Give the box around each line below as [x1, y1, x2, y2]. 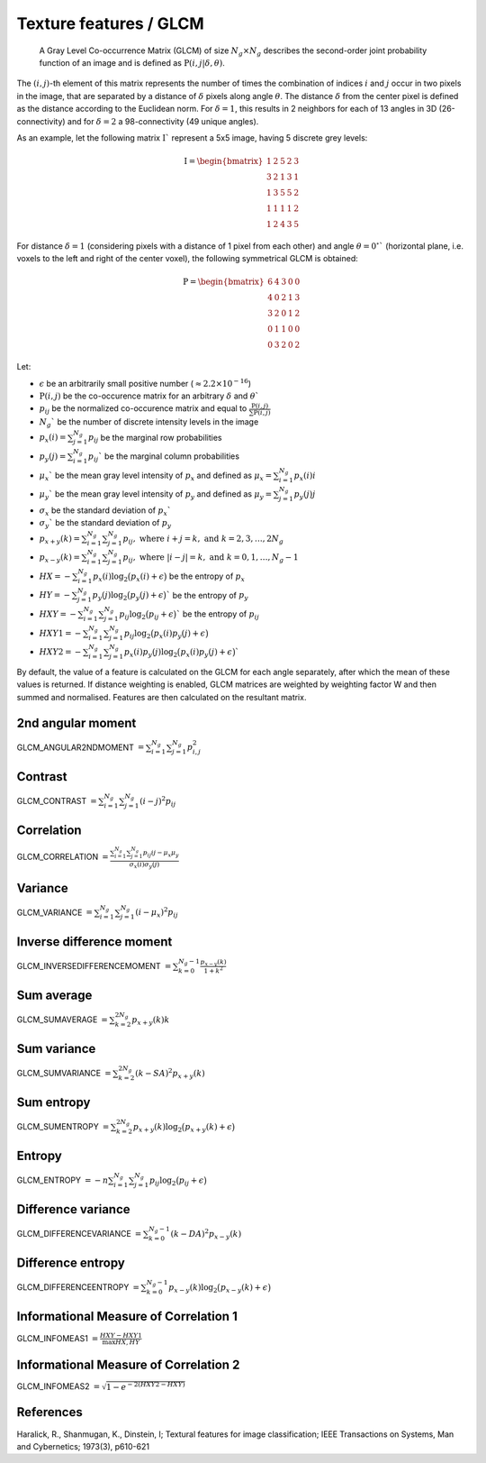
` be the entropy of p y [166, 590, 249, 603]
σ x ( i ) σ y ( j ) [129, 860, 160, 870]
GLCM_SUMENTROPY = [16, 1120, 110, 1131]
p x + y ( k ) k [131, 1014, 170, 1027]
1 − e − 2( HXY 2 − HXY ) [105, 1380, 185, 1392]
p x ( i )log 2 [93, 571, 129, 583]
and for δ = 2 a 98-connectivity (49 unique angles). [67, 115, 259, 126]
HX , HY [115, 1338, 140, 1347]
